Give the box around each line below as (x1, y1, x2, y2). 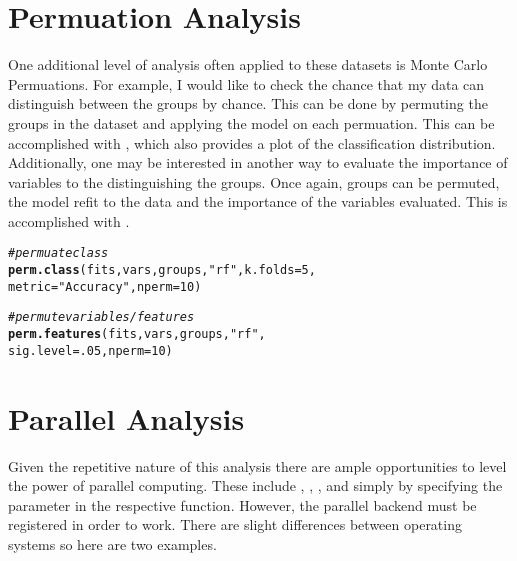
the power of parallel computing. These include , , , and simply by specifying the (8, 475, 503, 496)
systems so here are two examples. (8, 533, 217, 554)
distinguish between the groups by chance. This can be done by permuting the (8, 93, 488, 114)
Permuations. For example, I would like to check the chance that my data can (8, 73, 485, 94)
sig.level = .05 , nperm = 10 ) (8, 343, 173, 358)
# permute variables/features (8, 310, 195, 325)
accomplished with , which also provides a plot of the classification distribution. (8, 132, 496, 153)
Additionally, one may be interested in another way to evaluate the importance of (8, 152, 508, 173)
